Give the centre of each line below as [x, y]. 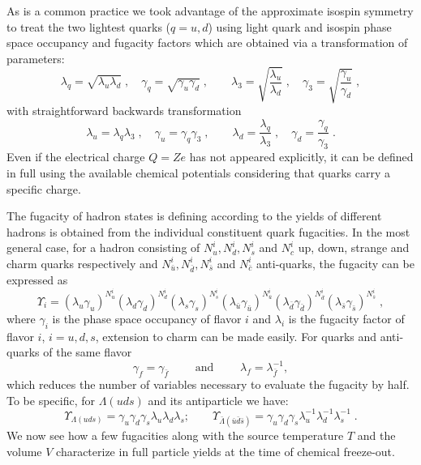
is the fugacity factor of [346, 318]
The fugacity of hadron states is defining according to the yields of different [194, 216]
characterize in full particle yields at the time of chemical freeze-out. [226, 451]
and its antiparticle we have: [218, 400]
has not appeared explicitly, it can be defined [301, 157]
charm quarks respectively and [82, 263]
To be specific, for [51, 400]
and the [376, 435]
